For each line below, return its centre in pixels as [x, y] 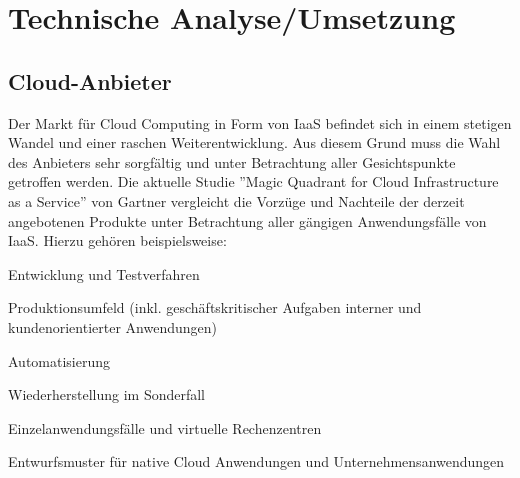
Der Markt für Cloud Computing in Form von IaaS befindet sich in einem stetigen [260, 122]
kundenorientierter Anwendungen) [112, 326]
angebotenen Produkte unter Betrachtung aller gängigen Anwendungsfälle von [247, 220]
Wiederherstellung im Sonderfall [107, 394]
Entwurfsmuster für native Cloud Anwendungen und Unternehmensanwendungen [256, 461]
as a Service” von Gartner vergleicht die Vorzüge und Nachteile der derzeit [236, 200]
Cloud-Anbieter [90, 80]
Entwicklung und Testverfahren [104, 273]
